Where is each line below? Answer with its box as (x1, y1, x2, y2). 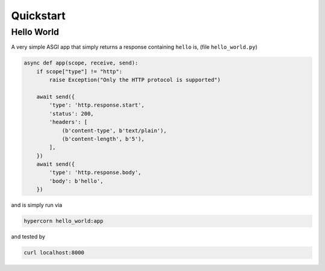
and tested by (11, 233, 45, 240)
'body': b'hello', (49, 178, 104, 184)
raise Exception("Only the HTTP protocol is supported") (49, 76, 221, 84)
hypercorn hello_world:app (23, 217, 104, 225)
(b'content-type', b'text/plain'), (61, 127, 167, 134)
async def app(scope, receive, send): (23, 60, 138, 66)
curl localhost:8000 (23, 249, 84, 256)
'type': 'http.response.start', (49, 102, 144, 108)
